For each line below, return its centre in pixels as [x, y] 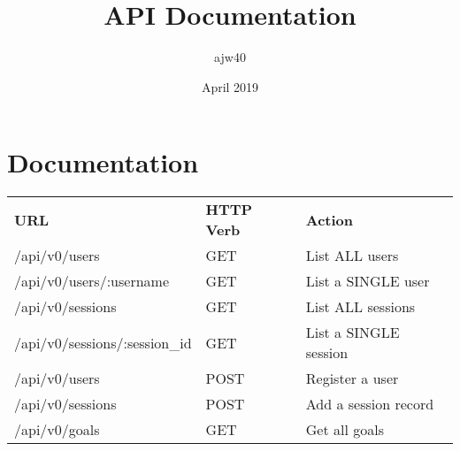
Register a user [352, 378]
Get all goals [345, 430]
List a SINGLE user [368, 281]
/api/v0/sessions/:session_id [103, 342]
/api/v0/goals [57, 430]
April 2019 [230, 86]
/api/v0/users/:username [92, 281]
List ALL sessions [360, 307]
